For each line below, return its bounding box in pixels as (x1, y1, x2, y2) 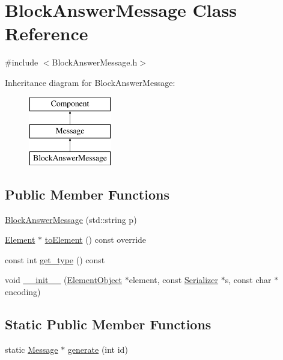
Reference (5, 21, 88, 46)
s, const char (225, 273, 272, 286)
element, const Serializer (129, 273, 219, 286)
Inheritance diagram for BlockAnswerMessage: (5, 76, 175, 88)
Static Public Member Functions (5, 315, 211, 334)
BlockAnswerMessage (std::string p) (5, 213, 137, 225)
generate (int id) (67, 343, 128, 355)
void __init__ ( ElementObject (5, 273, 123, 286)
